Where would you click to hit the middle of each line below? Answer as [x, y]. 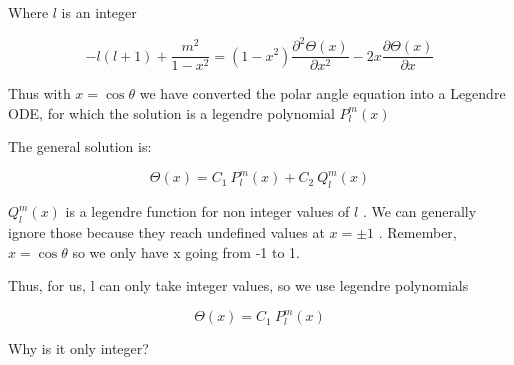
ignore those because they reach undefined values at [166, 232]
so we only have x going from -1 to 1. [186, 251]
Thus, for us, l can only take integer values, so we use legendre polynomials [238, 285]
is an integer [99, 12]
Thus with [39, 93]
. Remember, [417, 232]
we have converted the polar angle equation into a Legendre [322, 93]
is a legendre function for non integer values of [207, 211]
